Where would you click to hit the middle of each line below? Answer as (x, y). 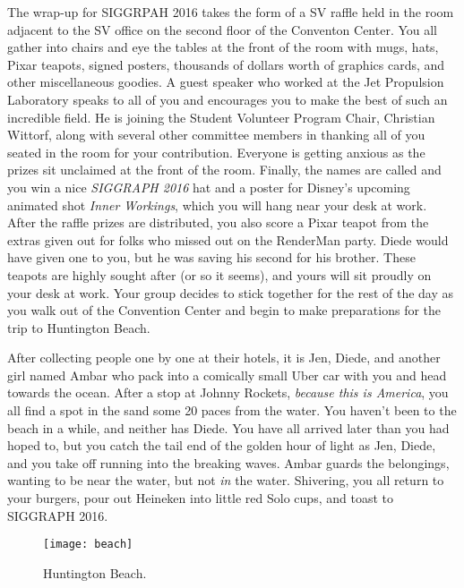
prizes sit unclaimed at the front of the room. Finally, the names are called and (224, 170)
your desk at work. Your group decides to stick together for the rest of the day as (231, 292)
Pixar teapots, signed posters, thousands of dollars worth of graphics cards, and (226, 64)
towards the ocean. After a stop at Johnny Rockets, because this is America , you (228, 392)
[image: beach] (88, 545)
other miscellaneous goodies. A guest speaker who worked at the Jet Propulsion (226, 82)
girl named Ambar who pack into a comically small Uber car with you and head (227, 375)
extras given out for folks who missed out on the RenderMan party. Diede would (228, 239)
